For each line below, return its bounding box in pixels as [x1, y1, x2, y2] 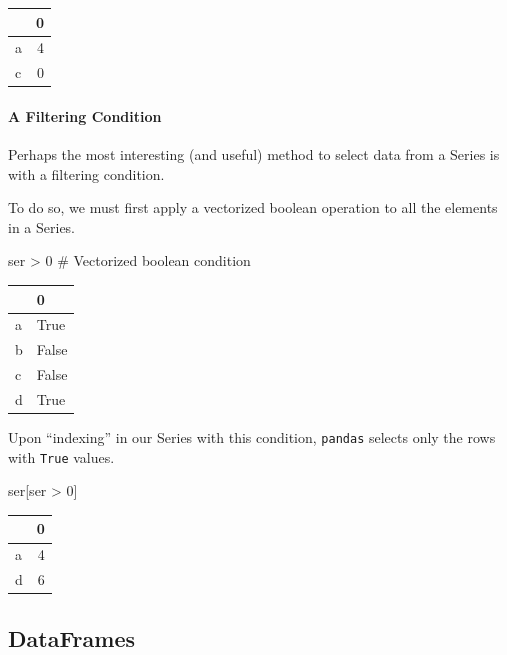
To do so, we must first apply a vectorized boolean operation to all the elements [8, 197, 498, 218]
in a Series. [8, 216, 76, 237]
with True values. [8, 446, 115, 467]
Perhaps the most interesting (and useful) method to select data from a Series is [8, 144, 500, 165]
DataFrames [8, 622, 135, 653]
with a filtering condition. [8, 163, 165, 184]
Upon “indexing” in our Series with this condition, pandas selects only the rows [8, 427, 496, 448]
